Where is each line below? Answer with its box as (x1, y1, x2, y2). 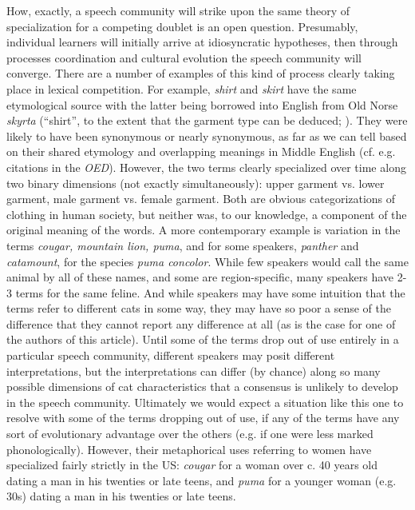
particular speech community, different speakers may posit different (6, 347, 335, 364)
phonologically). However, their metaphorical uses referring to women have (6, 440, 372, 457)
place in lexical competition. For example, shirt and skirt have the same (6, 80, 357, 97)
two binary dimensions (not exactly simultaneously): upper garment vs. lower (6, 174, 385, 191)
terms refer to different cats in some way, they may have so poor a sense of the (6, 300, 392, 317)
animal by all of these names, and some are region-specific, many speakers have (6, 269, 394, 285)
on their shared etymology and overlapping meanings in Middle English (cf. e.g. (6, 143, 396, 160)
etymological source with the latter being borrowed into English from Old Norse (6, 96, 398, 113)
